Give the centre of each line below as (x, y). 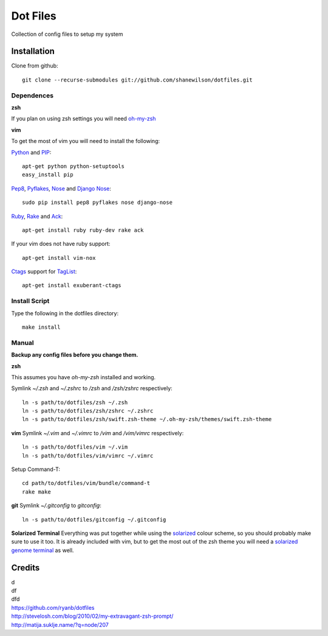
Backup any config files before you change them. (75, 355)
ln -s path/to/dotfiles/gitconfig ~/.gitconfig (94, 519)
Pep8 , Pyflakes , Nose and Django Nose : (61, 188)
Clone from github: (35, 66)
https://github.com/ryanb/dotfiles (53, 607)
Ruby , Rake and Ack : (37, 216)
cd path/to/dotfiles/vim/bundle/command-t (86, 483)
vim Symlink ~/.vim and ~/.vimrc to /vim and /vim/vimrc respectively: (97, 433)
